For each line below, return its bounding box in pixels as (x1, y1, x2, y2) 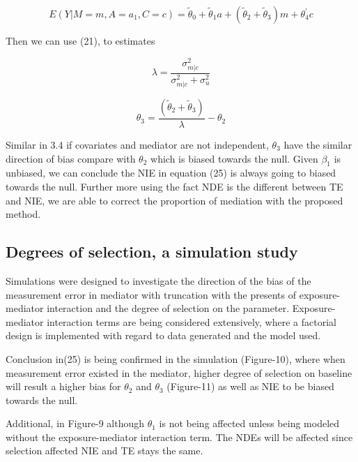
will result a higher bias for (6, 379, 121, 394)
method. (6, 207, 41, 221)
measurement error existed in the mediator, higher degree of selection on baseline (6, 365, 352, 380)
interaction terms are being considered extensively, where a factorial (47, 314, 336, 329)
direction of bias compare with (6, 151, 136, 165)
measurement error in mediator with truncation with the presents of (6, 287, 297, 301)
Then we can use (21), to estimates (6, 33, 155, 47)
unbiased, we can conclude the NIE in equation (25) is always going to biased (6, 165, 336, 180)
